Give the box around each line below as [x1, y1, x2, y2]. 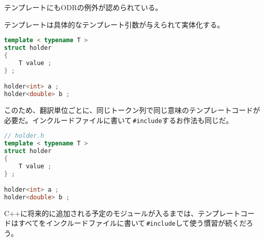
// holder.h [4, 132, 44, 140]
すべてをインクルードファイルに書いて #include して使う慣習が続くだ [18, 218, 246, 228]
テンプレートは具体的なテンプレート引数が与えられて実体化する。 [4, 19, 224, 29]
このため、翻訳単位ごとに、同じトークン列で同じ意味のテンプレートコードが [4, 104, 260, 115]
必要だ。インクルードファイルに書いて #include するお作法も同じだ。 [4, 114, 233, 125]
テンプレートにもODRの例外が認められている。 [4, 2, 163, 12]
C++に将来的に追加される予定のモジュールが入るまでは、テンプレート [4, 207, 241, 218]
